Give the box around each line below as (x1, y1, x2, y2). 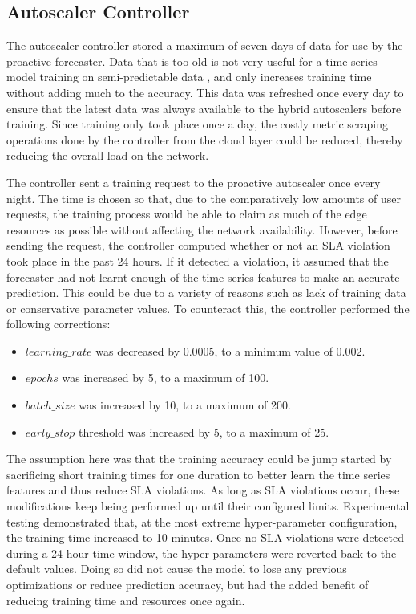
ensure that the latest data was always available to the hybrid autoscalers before (6, 100, 402, 116)
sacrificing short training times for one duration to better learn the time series (6, 466, 390, 482)
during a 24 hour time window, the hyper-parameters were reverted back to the (6, 544, 397, 561)
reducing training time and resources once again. (6, 592, 245, 608)
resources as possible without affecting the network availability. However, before (6, 221, 398, 238)
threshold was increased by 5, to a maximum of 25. (78, 423, 329, 440)
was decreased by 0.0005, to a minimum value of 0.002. (95, 342, 366, 359)
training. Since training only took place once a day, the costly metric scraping (6, 116, 388, 132)
